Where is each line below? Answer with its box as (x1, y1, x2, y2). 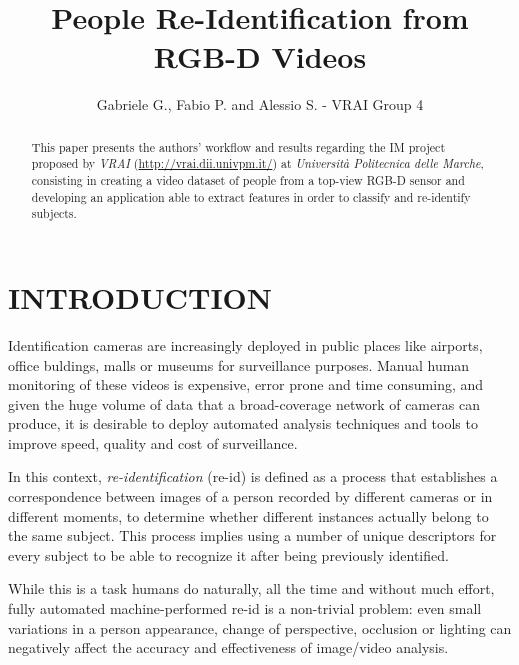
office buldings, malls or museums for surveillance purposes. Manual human (8, 354, 470, 375)
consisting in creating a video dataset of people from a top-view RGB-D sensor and (31, 172, 465, 189)
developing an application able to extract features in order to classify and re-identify (31, 188, 471, 205)
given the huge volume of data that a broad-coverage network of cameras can (8, 393, 480, 414)
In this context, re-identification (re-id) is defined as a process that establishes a (8, 466, 498, 487)
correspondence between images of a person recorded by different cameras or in (8, 486, 493, 507)
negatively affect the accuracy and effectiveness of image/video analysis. (8, 637, 449, 658)
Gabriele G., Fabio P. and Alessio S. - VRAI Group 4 (96, 94, 424, 115)
